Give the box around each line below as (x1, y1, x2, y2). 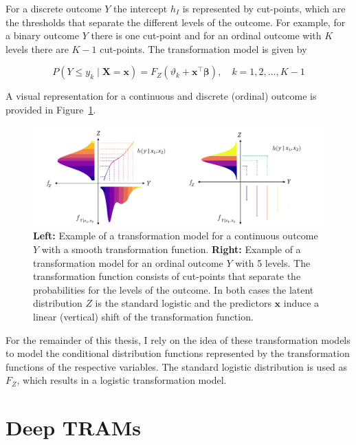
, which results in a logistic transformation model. (16, 373, 227, 387)
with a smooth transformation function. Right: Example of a (41, 242, 301, 257)
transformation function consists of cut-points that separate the (33, 269, 301, 283)
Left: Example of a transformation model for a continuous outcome (33, 228, 318, 243)
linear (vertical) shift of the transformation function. (33, 310, 254, 324)
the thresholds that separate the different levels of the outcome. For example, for (5, 14, 346, 29)
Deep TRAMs (5, 413, 142, 442)
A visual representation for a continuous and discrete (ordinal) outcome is (5, 89, 317, 103)
